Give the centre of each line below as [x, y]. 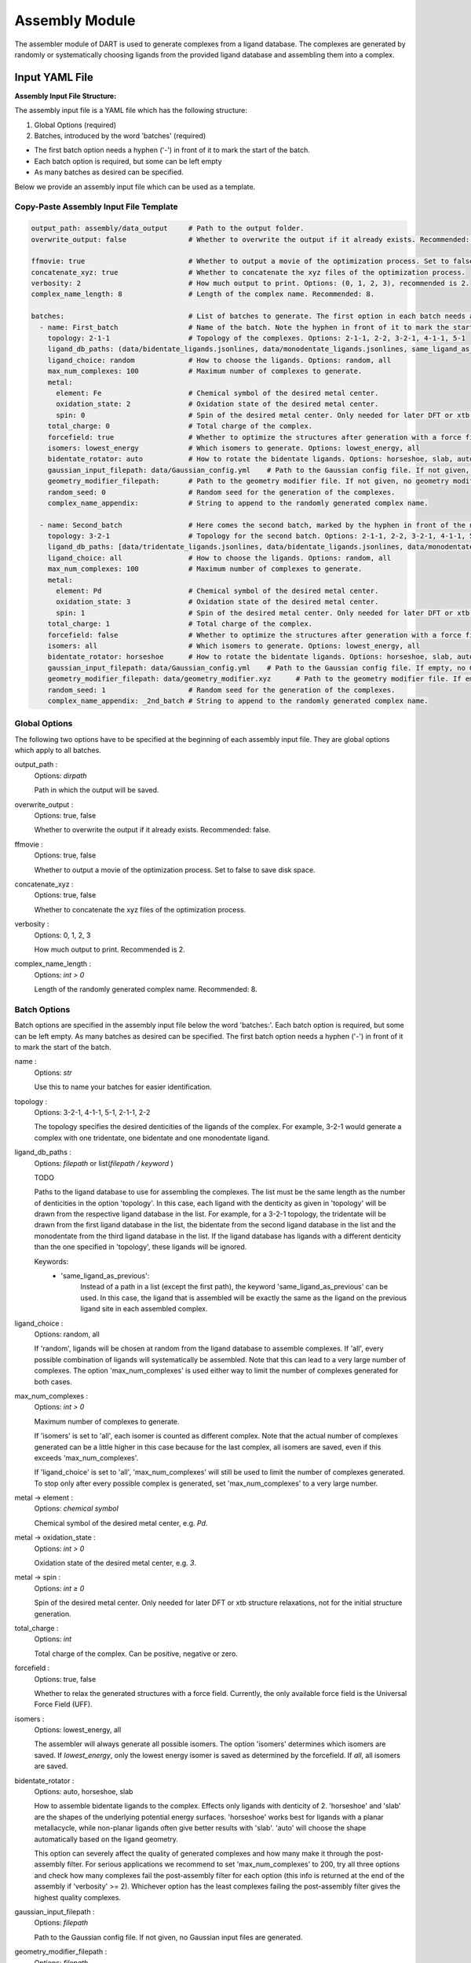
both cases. [53, 1381]
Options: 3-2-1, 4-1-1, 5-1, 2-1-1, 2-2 [92, 1112]
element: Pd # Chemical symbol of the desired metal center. [217, 591]
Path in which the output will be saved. [97, 790]
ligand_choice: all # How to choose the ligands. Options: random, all [219, 558]
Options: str [53, 1073]
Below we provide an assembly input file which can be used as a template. [135, 186]
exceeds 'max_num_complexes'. [86, 1457]
